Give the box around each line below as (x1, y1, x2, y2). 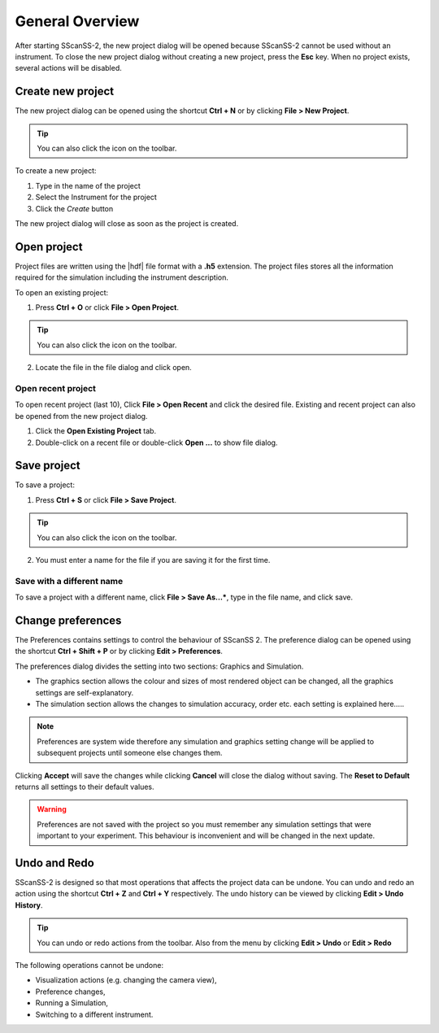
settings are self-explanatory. (35, 687, 134, 697)
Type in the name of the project (35, 181, 141, 190)
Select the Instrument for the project (35, 192, 158, 203)
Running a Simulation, (35, 998, 109, 1008)
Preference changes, (35, 987, 106, 996)
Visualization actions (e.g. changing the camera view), (35, 975, 217, 985)
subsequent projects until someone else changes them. (37, 748, 223, 758)
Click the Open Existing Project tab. (35, 426, 157, 436)
